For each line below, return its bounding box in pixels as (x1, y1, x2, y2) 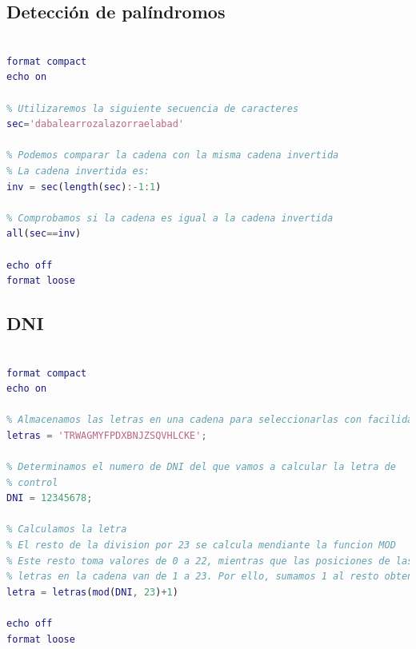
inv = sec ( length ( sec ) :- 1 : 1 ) (6, 181, 162, 193)
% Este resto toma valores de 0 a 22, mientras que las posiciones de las (6, 555, 414, 567)
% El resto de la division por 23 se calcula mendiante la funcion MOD (6, 540, 396, 551)
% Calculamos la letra (6, 524, 127, 536)
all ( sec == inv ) (6, 228, 82, 240)
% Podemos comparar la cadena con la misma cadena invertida (6, 149, 339, 161)
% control (6, 476, 58, 488)
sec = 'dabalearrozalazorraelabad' (6, 118, 184, 130)
